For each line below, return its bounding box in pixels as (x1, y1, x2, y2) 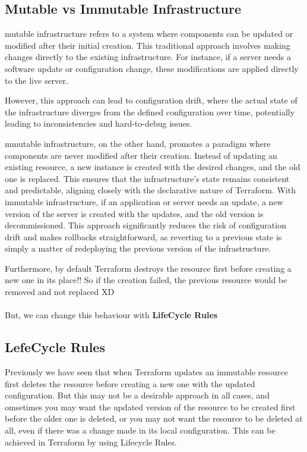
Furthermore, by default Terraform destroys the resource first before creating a (5, 262, 292, 274)
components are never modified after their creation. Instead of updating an (5, 149, 277, 161)
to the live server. (5, 74, 68, 86)
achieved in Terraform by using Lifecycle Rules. (5, 435, 177, 448)
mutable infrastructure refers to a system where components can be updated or (5, 27, 293, 40)
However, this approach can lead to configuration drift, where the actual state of (5, 94, 297, 106)
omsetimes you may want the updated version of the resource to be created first (5, 400, 296, 413)
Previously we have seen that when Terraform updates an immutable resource (5, 366, 288, 378)
